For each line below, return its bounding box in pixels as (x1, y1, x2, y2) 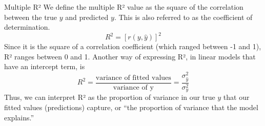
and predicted (65, 11, 109, 22)
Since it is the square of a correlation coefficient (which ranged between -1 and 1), (4, 41, 261, 52)
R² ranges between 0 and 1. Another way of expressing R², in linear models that (4, 51, 256, 61)
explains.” (4, 112, 34, 122)
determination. (4, 22, 50, 32)
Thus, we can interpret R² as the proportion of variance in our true (4, 92, 215, 102)
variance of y (113, 83, 154, 91)
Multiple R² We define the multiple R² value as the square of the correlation (4, 2, 243, 12)
